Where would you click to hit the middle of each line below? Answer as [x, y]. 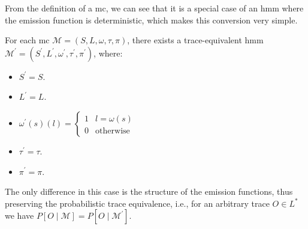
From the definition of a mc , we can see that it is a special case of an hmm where [154, 8]
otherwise [113, 131]
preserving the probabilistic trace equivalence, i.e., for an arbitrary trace [137, 203]
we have [19, 215]
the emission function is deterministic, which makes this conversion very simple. [151, 20]
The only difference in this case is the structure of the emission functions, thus [149, 191]
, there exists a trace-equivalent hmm [195, 40]
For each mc [27, 40]
